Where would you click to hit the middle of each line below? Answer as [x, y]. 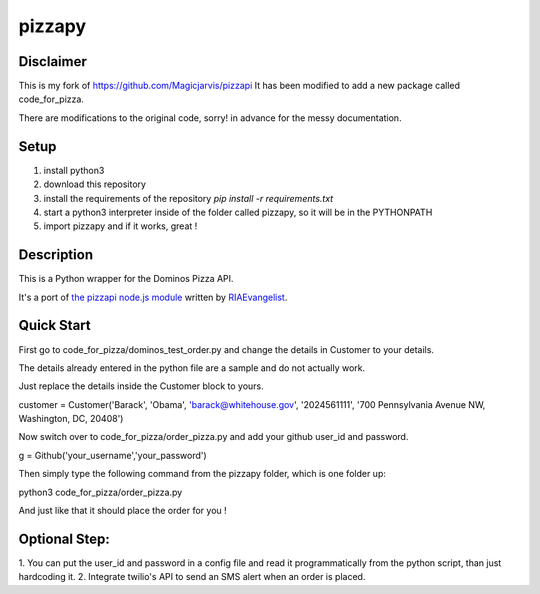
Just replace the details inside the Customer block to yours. [141, 386]
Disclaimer [52, 61]
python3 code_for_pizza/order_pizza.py [100, 492]
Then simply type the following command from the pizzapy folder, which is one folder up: [202, 474]
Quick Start [54, 325]
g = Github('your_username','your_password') [112, 455]
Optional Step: [64, 538]
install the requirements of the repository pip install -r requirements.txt [188, 198]
